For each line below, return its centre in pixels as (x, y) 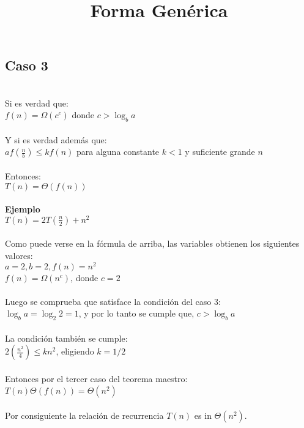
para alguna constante (118, 152)
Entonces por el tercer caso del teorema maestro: (96, 379)
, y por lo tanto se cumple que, (136, 313)
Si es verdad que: (37, 103)
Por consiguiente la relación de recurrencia (84, 415)
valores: (19, 255)
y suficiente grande (220, 152)
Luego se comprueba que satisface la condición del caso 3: (113, 301)
